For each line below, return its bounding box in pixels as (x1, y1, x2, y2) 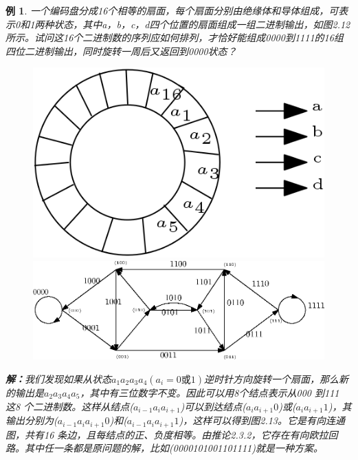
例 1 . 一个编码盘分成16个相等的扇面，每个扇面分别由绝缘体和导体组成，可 (5, 3, 339, 17)
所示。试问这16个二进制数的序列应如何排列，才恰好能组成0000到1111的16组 (5, 30, 344, 45)
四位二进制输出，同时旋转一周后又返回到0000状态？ (5, 43, 237, 58)
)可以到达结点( (180, 399, 247, 413)
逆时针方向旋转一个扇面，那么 (204, 372, 339, 386)
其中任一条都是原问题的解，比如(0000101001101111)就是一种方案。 (24, 441, 323, 455)
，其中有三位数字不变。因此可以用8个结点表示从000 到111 (80, 386, 339, 400)
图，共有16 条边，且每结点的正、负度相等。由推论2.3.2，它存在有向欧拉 (5, 427, 328, 441)
